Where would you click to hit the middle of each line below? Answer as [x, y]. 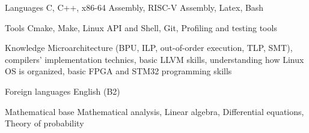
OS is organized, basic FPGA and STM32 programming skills [118, 71]
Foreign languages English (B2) [63, 91]
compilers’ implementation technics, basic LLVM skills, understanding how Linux [154, 59]
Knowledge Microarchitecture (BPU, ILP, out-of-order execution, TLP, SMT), [149, 48]
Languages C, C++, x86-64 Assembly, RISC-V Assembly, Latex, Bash [134, 7]
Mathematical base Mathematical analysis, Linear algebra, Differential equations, [154, 111]
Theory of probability [44, 123]
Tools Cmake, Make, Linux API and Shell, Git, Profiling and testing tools [141, 27]
